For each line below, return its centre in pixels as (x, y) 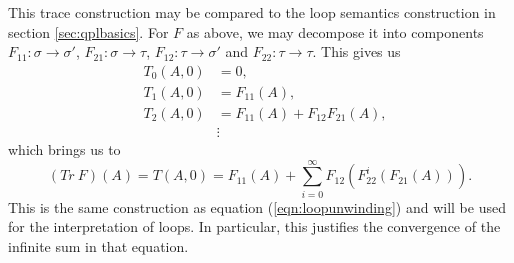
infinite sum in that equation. (98, 245)
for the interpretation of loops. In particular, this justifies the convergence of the (254, 226)
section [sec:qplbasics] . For (88, 31)
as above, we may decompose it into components (335, 31)
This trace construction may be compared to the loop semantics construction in (252, 12)
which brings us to (64, 148)
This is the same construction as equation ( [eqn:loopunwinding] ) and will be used (257, 206)
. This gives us (356, 51)
